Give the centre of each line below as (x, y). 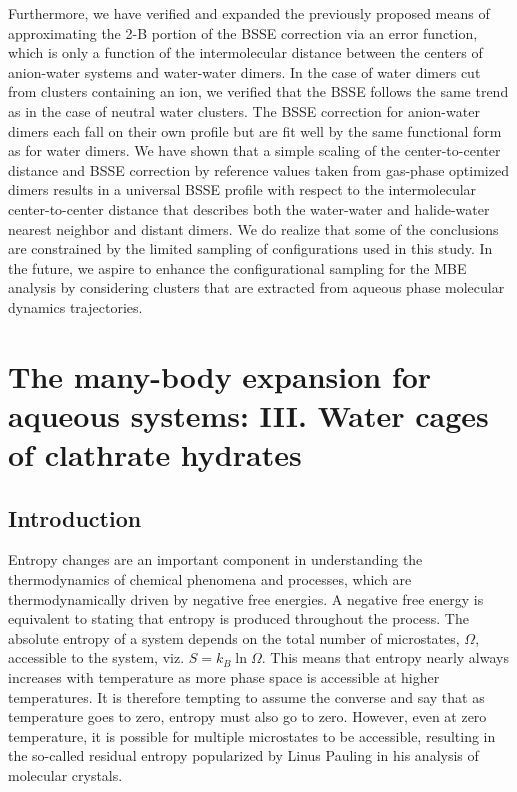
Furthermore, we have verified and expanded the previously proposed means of (249, 13)
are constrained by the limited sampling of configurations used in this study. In (250, 248)
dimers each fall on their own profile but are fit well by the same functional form (255, 130)
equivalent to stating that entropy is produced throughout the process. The (238, 618)
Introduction (75, 517)
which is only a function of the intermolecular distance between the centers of (245, 52)
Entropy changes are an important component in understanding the (215, 559)
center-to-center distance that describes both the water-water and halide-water (249, 208)
